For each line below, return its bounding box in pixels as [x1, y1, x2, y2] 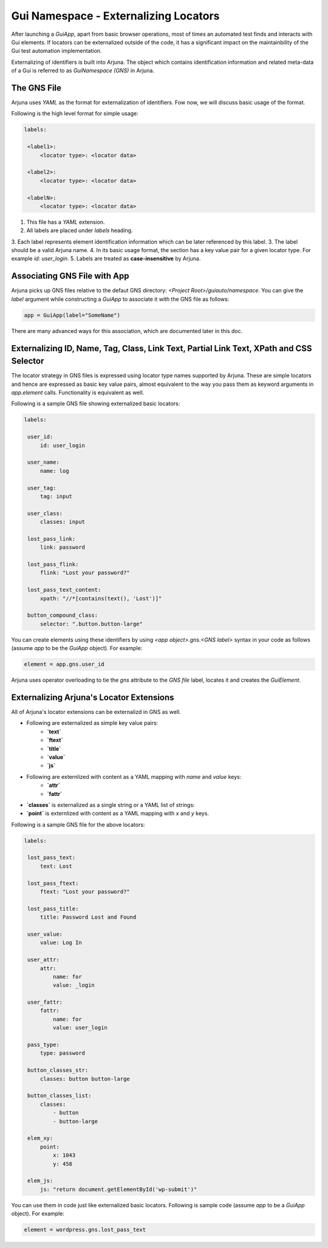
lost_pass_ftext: [27, 880, 79, 886]
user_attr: [27, 956, 60, 963]
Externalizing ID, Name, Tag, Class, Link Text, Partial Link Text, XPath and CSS [11, 343, 312, 354]
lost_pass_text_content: [27, 586, 101, 594]
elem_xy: [27, 1135, 53, 1142]
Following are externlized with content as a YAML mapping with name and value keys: [26, 773, 242, 780]
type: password [39, 1050, 85, 1057]
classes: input [39, 518, 85, 526]
